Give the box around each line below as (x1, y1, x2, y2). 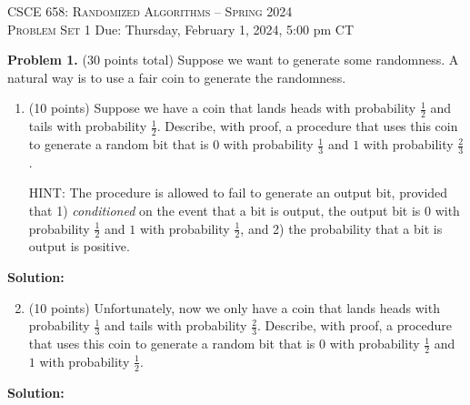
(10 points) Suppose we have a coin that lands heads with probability (28, 98, 416, 117)
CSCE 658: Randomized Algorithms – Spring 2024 (7, 2, 293, 20)
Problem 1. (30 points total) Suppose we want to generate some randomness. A (7, 50, 459, 69)
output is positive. (28, 237, 130, 256)
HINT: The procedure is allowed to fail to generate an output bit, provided (28, 183, 448, 202)
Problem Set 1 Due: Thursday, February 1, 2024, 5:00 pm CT (7, 19, 354, 38)
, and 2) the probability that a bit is (240, 218, 443, 238)
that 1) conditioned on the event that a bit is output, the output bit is (28, 201, 421, 220)
